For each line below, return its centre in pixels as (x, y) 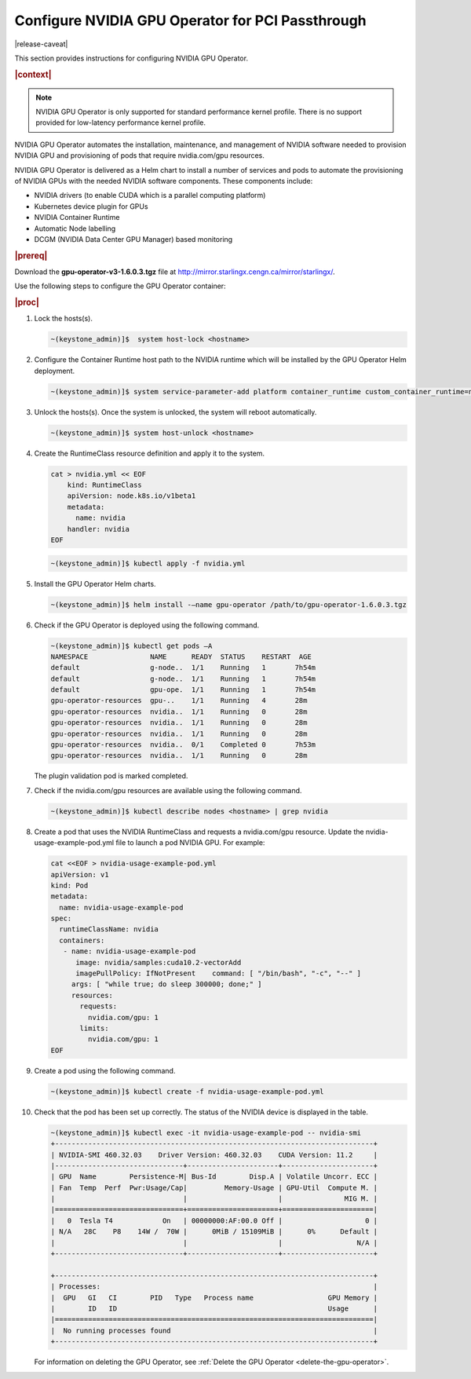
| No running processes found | (214, 1330)
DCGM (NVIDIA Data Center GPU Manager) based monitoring (133, 239)
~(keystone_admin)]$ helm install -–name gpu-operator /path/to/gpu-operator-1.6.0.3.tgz (229, 604)
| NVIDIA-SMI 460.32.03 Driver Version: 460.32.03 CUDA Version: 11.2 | (214, 1155)
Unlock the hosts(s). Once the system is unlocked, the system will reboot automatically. (175, 412)
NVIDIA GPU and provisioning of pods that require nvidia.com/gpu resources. (139, 155)
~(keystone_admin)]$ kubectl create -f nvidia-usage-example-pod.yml (187, 1091)
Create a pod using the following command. (105, 1070)
